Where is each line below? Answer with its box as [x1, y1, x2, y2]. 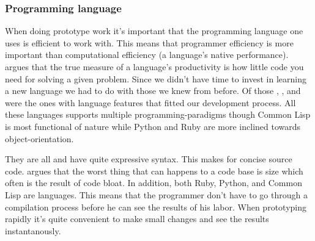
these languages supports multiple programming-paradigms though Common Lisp [5, 108, 311, 121]
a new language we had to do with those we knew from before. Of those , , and [5, 84, 301, 97]
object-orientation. [5, 132, 74, 145]
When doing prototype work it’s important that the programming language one [5, 24, 303, 37]
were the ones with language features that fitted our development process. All [5, 96, 296, 109]
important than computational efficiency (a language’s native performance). [5, 48, 289, 61]
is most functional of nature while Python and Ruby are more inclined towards [5, 120, 301, 132]
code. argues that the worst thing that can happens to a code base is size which [5, 164, 303, 177]
